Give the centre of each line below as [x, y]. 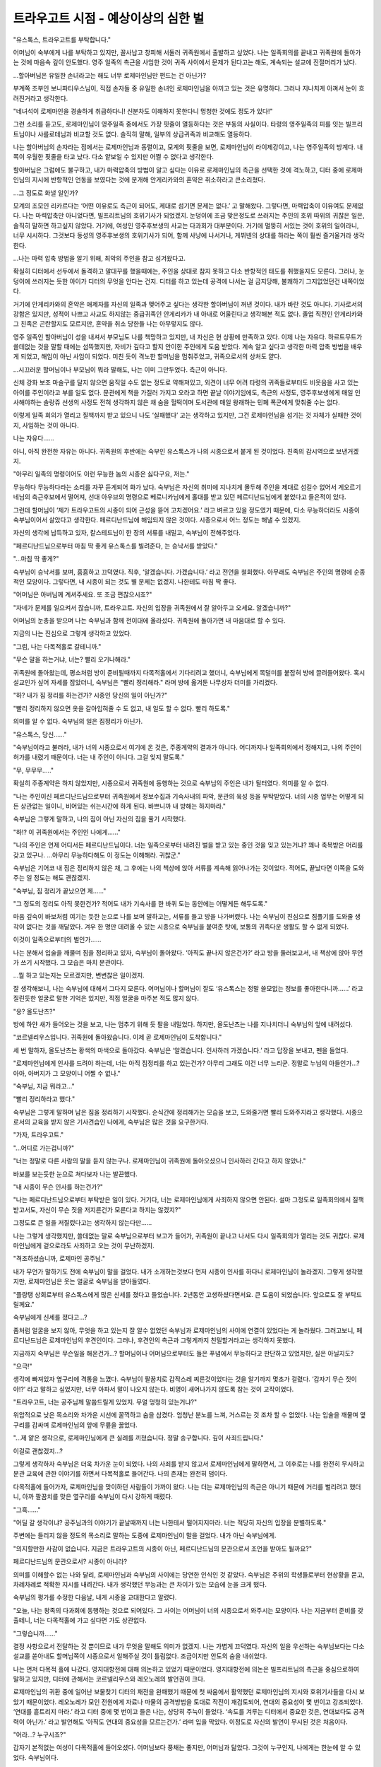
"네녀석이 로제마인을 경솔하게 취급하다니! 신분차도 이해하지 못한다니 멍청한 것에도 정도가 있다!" [143, 111]
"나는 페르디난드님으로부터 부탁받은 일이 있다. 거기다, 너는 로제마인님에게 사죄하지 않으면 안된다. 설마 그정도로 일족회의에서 [182, 1200]
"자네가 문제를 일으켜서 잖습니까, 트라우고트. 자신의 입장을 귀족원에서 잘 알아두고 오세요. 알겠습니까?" [152, 607]
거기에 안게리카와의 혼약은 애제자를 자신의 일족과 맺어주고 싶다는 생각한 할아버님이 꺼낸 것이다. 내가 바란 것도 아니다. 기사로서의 [188, 304]
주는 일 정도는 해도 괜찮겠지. [52, 878]
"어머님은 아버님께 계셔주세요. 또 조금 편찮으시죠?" [83, 594]
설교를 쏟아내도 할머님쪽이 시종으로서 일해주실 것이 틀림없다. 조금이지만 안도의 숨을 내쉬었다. [140, 1656]
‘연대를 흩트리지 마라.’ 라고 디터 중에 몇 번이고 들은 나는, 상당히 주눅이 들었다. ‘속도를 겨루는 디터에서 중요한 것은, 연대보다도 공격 [189, 1712]
